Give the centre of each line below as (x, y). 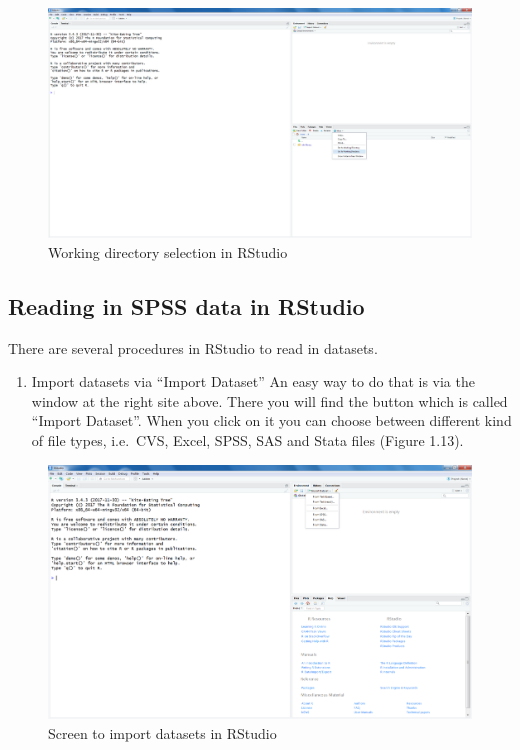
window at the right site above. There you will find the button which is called (269, 400)
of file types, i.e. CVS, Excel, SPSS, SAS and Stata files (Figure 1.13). (247, 439)
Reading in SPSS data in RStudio (186, 305)
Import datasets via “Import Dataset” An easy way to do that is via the (253, 381)
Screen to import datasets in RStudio (162, 732)
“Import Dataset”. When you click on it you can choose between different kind (271, 420)
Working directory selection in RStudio (168, 251)
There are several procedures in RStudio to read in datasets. (193, 347)
